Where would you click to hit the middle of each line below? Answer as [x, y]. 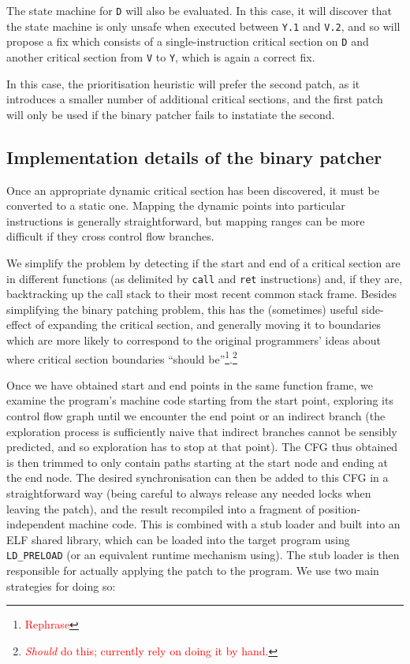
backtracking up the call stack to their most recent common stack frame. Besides [201, 294]
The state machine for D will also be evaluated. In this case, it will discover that [199, 10]
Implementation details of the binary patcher [194, 157]
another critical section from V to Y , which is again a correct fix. [161, 56]
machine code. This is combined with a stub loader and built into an [235, 524]
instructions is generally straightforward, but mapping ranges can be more [186, 220]
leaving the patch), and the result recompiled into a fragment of [161, 508]
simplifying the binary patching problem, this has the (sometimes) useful [182, 309]
